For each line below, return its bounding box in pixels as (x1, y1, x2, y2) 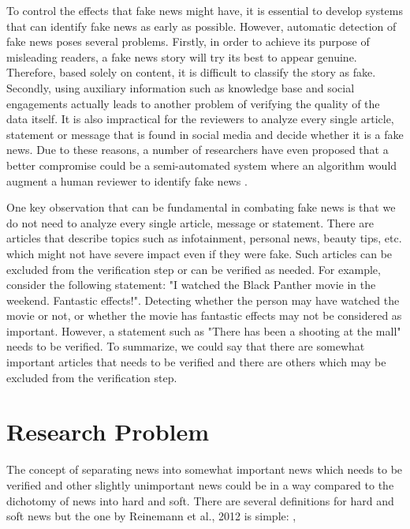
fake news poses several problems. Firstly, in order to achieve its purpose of (6, 33, 370, 50)
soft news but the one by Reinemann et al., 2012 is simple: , (6, 508, 296, 524)
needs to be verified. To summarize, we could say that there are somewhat (6, 338, 365, 355)
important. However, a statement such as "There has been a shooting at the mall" (6, 322, 401, 339)
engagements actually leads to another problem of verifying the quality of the (6, 95, 380, 111)
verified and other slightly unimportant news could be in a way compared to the (6, 476, 394, 493)
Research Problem (6, 415, 210, 448)
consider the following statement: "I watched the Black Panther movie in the (6, 276, 376, 293)
